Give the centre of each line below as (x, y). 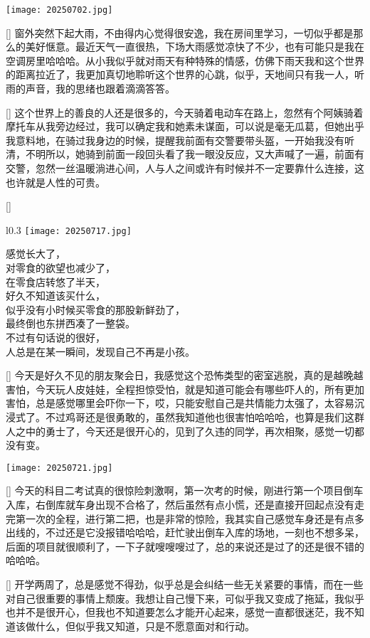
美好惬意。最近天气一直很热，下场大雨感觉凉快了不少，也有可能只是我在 (195, 47)
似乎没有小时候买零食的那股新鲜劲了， (95, 309)
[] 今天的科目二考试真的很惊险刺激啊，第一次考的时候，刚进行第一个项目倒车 (185, 490)
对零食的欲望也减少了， (60, 268)
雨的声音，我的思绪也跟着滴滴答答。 (90, 89)
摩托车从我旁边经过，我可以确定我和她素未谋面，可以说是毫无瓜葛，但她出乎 (185, 126)
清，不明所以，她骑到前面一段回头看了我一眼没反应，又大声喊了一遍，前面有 (185, 154)
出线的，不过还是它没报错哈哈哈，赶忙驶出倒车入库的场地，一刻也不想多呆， (185, 532)
